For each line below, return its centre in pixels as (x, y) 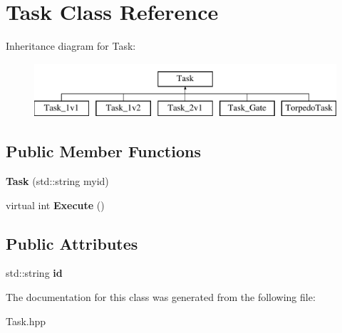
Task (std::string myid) (57, 181)
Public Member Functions (103, 151)
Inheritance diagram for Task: (71, 46)
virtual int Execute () (55, 205)
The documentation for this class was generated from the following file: (161, 297)
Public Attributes (72, 243)
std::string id (34, 273)
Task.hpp (26, 321)
